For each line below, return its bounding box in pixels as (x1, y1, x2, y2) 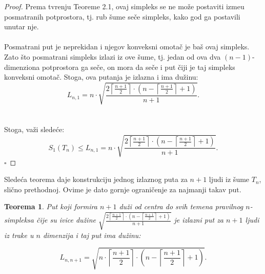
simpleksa (4, 214, 34, 225)
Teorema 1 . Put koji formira (4, 201, 97, 212)
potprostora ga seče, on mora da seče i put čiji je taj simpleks (42, 61, 235, 72)
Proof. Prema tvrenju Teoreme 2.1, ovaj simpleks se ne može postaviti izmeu (4, 1, 244, 11)
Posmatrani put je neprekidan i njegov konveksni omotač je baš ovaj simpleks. (4, 41, 250, 52)
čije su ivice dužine (36, 214, 96, 225)
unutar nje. (4, 21, 39, 32)
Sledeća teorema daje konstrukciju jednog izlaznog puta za (4, 174, 188, 185)
